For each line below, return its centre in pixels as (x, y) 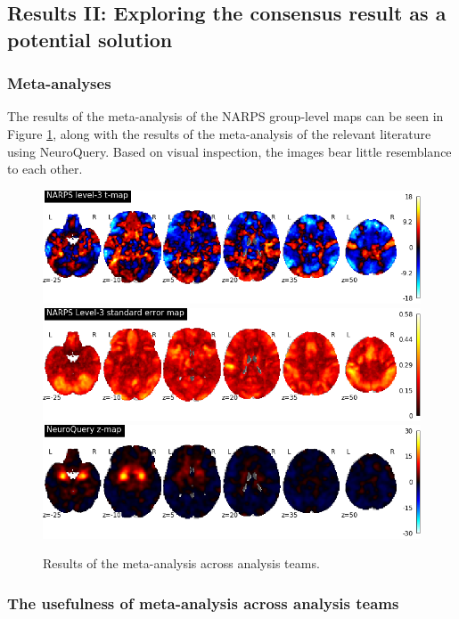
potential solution (90, 39)
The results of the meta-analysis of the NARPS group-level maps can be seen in (225, 116)
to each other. (45, 169)
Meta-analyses (59, 83)
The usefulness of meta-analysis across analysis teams (203, 603)
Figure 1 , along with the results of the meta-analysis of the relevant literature (219, 133)
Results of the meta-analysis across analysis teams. (181, 563)
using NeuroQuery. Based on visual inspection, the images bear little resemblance (229, 151)
